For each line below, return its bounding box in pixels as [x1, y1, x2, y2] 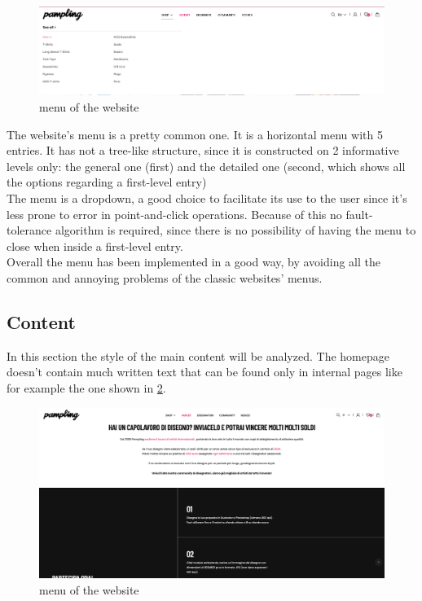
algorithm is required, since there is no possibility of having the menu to [55, 222, 416, 239]
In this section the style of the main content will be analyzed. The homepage [7, 347, 389, 364]
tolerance [7, 222, 52, 239]
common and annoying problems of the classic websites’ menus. [7, 269, 323, 286]
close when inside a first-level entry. [7, 237, 183, 254]
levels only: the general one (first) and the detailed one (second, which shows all [7, 157, 406, 174]
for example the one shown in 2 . [7, 379, 166, 396]
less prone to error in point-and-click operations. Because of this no [7, 205, 342, 222]
